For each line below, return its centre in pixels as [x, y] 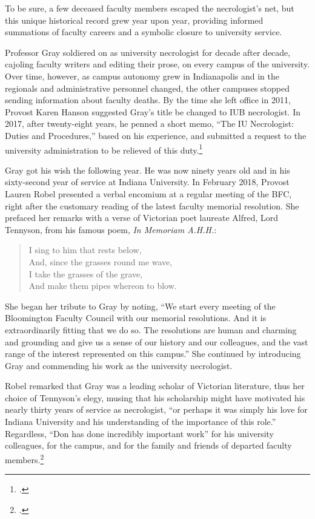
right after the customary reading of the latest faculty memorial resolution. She [152, 205]
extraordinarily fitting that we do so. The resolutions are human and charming [151, 329]
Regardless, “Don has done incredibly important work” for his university [139, 433]
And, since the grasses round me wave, [101, 261]
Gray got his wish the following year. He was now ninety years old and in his [148, 170]
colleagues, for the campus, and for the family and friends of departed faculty [148, 445]
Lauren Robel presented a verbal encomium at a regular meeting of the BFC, [148, 193]
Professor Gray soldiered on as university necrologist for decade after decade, [148, 52]
